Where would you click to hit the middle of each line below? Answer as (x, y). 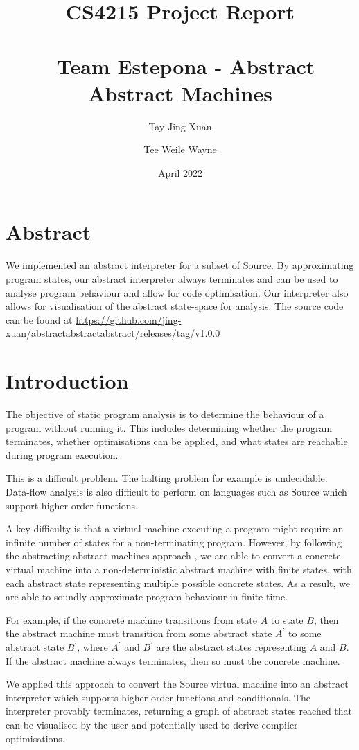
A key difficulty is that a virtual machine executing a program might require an (175, 529)
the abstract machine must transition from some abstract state (139, 633)
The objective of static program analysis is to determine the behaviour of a (165, 414)
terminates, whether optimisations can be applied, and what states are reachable (177, 441)
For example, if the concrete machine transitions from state (132, 619)
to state (287, 619)
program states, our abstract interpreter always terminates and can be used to (172, 279)
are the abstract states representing (231, 647)
